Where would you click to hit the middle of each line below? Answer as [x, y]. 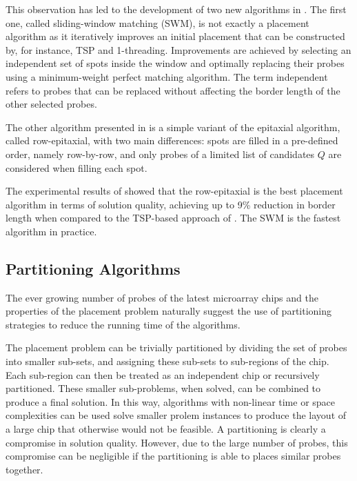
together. [24, 469]
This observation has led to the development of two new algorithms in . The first [176, 9]
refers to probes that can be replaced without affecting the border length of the [173, 90]
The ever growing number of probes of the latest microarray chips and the [162, 297]
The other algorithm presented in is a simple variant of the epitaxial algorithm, [173, 127]
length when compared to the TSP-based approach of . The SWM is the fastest [173, 218]
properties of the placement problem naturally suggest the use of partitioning [169, 311]
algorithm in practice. [51, 231]
